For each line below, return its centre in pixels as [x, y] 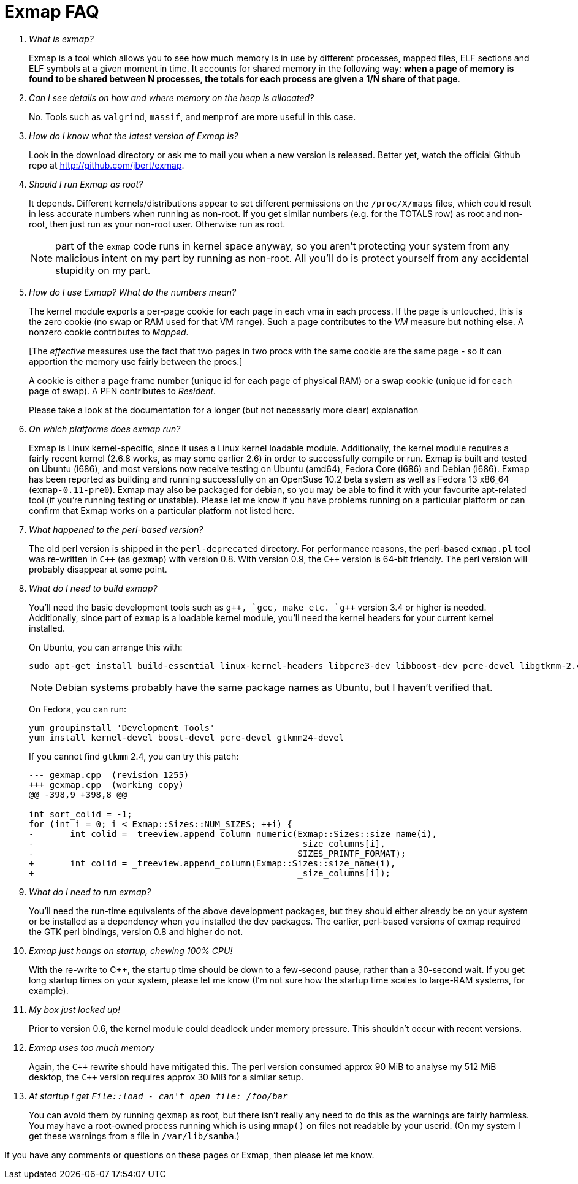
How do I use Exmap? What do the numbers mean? [133, 292]
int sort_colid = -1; [81, 814]
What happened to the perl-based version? [116, 529]
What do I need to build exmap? [93, 588]
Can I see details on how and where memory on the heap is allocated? [172, 97]
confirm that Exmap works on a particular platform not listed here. [162, 510]
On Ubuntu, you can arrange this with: [106, 647]
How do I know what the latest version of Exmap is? [134, 136]
